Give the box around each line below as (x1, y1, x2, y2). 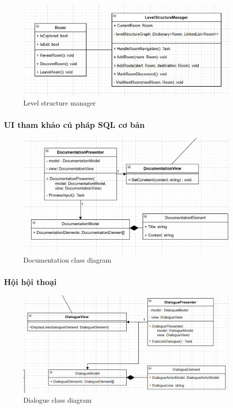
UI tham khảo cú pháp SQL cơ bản (4, 118, 145, 130)
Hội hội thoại (4, 275, 57, 287)
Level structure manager (23, 98, 96, 108)
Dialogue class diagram (23, 394, 92, 405)
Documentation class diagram (23, 255, 112, 265)
